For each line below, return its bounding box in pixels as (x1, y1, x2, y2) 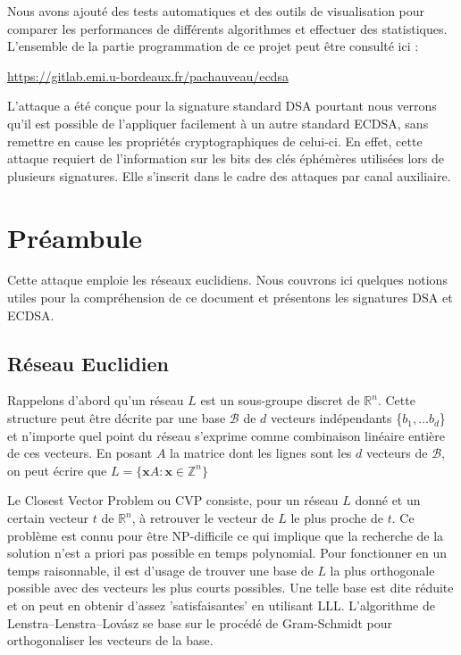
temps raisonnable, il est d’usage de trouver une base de (7, 560, 314, 579)
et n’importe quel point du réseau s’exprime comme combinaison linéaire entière (7, 426, 446, 444)
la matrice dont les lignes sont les (170, 444, 352, 462)
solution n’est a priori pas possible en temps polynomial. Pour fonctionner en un (7, 543, 448, 562)
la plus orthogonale (330, 560, 435, 579)
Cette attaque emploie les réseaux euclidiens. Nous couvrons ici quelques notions (7, 270, 448, 289)
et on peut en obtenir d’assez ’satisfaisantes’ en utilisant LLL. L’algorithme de (7, 595, 435, 614)
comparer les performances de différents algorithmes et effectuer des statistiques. (7, 19, 448, 37)
